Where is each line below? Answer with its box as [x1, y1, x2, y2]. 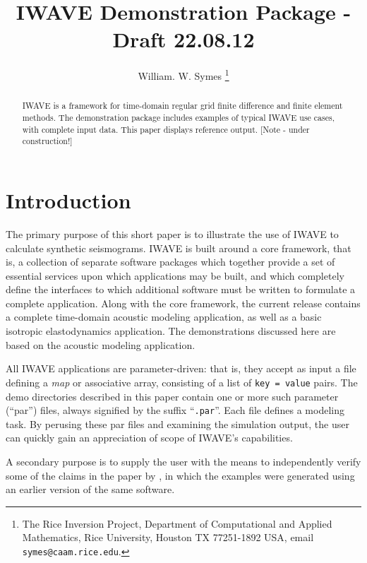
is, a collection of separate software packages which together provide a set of [6, 254, 335, 269]
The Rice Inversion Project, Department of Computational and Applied [22, 516, 332, 531]
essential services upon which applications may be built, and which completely [6, 268, 344, 283]
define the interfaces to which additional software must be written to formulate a [6, 282, 356, 297]
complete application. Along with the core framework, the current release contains [6, 295, 361, 310]
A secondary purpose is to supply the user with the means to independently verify [6, 454, 361, 468]
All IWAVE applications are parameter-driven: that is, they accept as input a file [6, 361, 356, 376]
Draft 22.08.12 [112, 25, 255, 54]
